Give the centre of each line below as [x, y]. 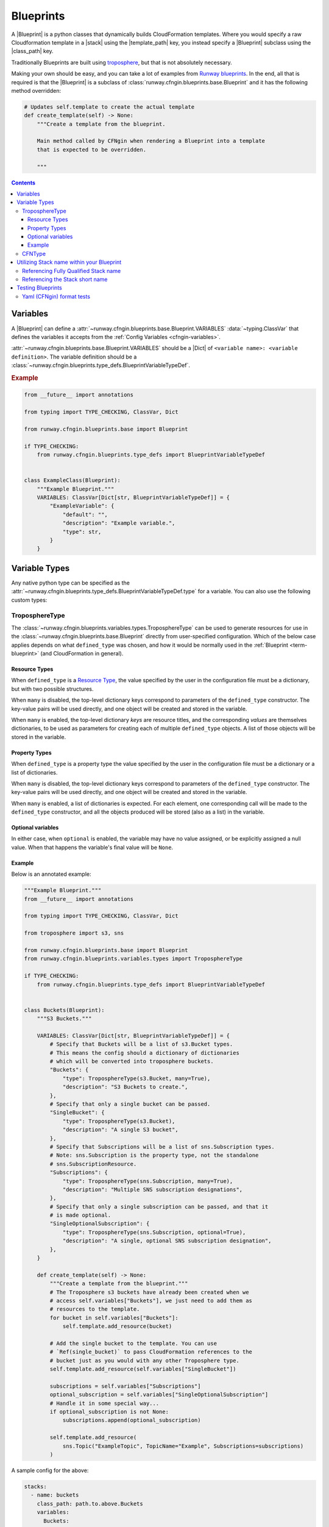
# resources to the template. [95, 1309]
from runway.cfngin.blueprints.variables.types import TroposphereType [133, 959]
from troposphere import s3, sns [74, 933]
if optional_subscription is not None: [109, 1412]
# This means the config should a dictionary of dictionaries [145, 1053]
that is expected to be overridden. [91, 149]
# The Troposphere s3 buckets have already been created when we [149, 1292]
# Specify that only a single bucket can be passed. [130, 1104]
